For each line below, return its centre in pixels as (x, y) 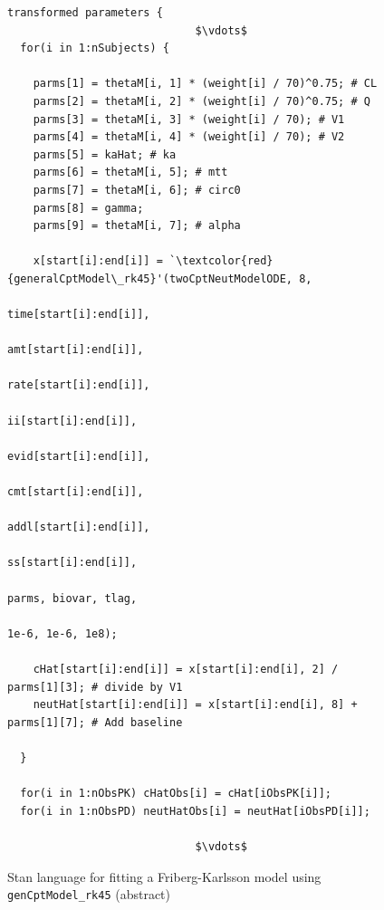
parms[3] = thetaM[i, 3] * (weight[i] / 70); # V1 (189, 119)
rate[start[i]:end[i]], (79, 385)
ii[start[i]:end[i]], (72, 421)
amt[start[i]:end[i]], (76, 350)
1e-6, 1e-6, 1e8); (62, 633)
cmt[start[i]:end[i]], (76, 492)
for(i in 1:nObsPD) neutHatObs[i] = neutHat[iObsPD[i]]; (195, 811)
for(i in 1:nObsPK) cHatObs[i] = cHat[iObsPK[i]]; (176, 794)
